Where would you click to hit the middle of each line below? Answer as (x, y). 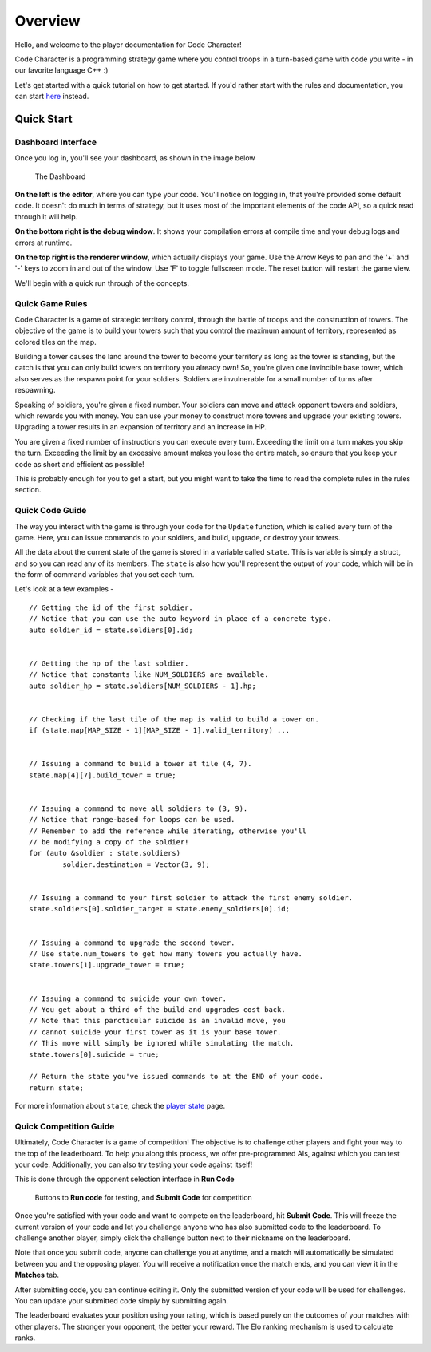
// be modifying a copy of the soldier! (109, 842)
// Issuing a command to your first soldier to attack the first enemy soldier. (191, 898)
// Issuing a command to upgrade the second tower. (132, 943)
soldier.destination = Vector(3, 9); (136, 864)
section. (28, 490)
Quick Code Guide (51, 511)
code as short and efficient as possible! (80, 464)
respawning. (35, 390)
